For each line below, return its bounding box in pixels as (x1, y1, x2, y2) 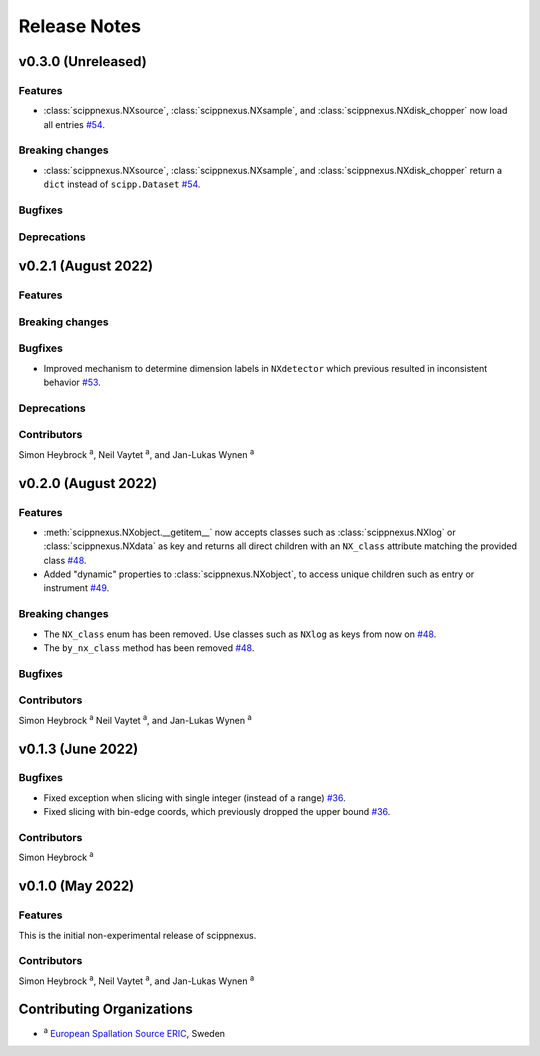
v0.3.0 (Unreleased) (18, 53, 147, 70)
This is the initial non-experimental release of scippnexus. (18, 929, 257, 941)
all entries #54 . (43, 118, 105, 130)
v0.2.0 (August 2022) (18, 475, 158, 492)
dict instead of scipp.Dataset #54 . (43, 178, 201, 190)
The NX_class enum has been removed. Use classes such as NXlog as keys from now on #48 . (43, 628, 437, 640)
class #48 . (43, 554, 87, 566)
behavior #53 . (43, 376, 102, 389)
